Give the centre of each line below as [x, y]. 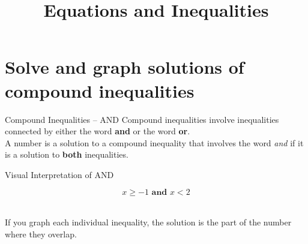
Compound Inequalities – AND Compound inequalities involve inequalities [142, 119]
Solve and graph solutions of [125, 67]
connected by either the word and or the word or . [98, 131]
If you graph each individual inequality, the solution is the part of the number [148, 222]
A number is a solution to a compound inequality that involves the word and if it [154, 142]
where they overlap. [41, 234]
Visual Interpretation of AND [59, 174]
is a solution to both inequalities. [67, 154]
